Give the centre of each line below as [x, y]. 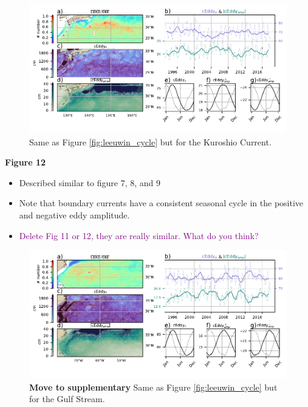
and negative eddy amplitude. [74, 214]
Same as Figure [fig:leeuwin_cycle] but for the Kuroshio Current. [150, 141]
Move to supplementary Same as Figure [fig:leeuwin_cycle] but [153, 387]
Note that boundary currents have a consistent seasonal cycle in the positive [161, 203]
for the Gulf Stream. [67, 399]
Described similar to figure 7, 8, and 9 [90, 182]
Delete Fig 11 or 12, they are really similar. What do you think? [139, 235]
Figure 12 [26, 162]
